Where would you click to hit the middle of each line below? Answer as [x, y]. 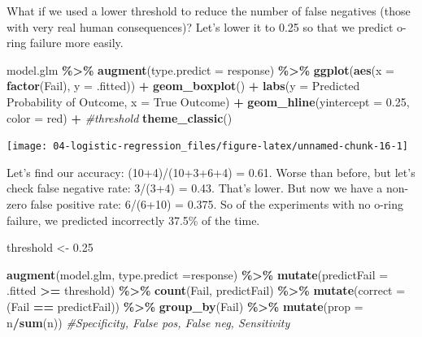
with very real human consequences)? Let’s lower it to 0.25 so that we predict [200, 26]
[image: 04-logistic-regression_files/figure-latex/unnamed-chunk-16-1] [207, 147]
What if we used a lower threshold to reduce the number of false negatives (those [209, 11]
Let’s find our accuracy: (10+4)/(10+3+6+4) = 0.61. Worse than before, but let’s [211, 172]
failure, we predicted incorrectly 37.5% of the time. [133, 220]
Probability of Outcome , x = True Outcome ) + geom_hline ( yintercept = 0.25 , [208, 101]
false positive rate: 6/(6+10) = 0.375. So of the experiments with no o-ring [217, 204]
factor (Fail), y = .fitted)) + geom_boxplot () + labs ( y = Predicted [183, 86]
